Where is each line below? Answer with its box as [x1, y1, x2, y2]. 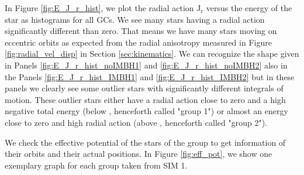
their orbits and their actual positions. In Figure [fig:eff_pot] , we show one [5, 147, 272, 160]
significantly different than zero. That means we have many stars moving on [5, 25, 277, 37]
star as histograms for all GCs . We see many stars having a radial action [5, 13, 265, 25]
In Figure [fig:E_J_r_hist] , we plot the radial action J [5, 2, 201, 13]
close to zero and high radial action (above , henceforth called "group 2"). [5, 116, 267, 128]
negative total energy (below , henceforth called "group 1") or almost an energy [5, 105, 288, 117]
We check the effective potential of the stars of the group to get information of [5, 136, 286, 148]
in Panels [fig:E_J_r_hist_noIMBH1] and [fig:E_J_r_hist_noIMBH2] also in [5, 59, 288, 71]
